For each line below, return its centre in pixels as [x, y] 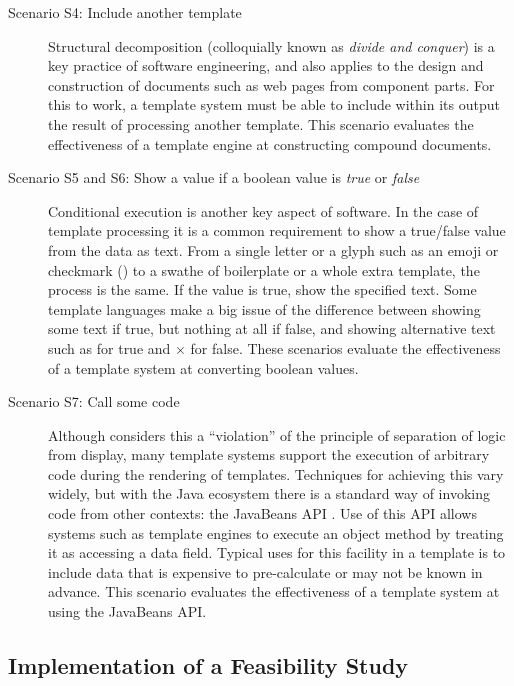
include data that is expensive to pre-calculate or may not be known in [265, 571]
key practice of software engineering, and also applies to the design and [266, 65]
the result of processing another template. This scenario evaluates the [261, 123]
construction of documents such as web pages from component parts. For [271, 84]
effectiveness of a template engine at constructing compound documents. [270, 143]
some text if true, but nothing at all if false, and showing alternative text [272, 328]
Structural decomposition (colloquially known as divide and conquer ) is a [271, 45]
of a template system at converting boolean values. [203, 367]
